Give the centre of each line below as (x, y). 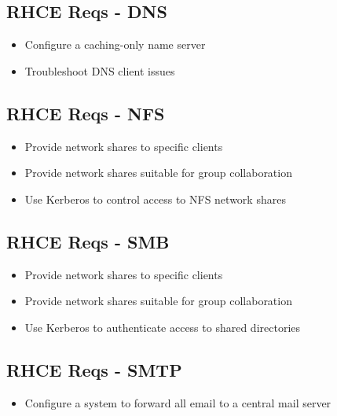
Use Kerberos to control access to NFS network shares (155, 199)
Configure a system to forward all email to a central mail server (178, 402)
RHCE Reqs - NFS (86, 113)
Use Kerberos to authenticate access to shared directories (163, 327)
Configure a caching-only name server (115, 44)
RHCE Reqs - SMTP (94, 369)
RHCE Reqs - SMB (88, 241)
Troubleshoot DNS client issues (100, 70)
